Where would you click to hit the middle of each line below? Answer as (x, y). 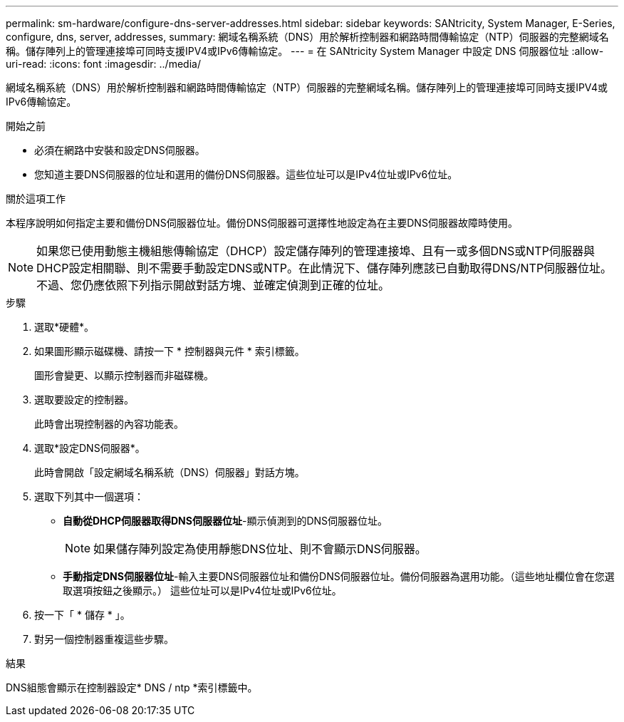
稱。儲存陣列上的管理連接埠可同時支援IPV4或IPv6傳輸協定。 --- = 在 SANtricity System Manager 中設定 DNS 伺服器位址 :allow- (305, 51)
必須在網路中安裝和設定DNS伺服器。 (120, 150)
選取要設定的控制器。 (84, 399)
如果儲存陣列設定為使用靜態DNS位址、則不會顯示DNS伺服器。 (260, 549)
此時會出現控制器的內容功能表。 (109, 424)
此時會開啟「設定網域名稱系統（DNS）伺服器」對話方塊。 (170, 472)
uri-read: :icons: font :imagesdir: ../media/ (103, 64)
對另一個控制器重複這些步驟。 (104, 639)
